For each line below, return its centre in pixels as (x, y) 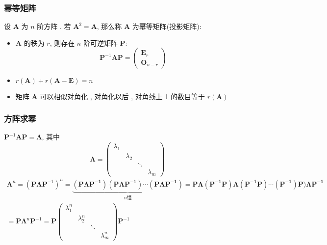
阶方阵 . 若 (54, 26)
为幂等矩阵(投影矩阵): (167, 26)
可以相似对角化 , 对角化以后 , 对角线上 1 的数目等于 (123, 96)
